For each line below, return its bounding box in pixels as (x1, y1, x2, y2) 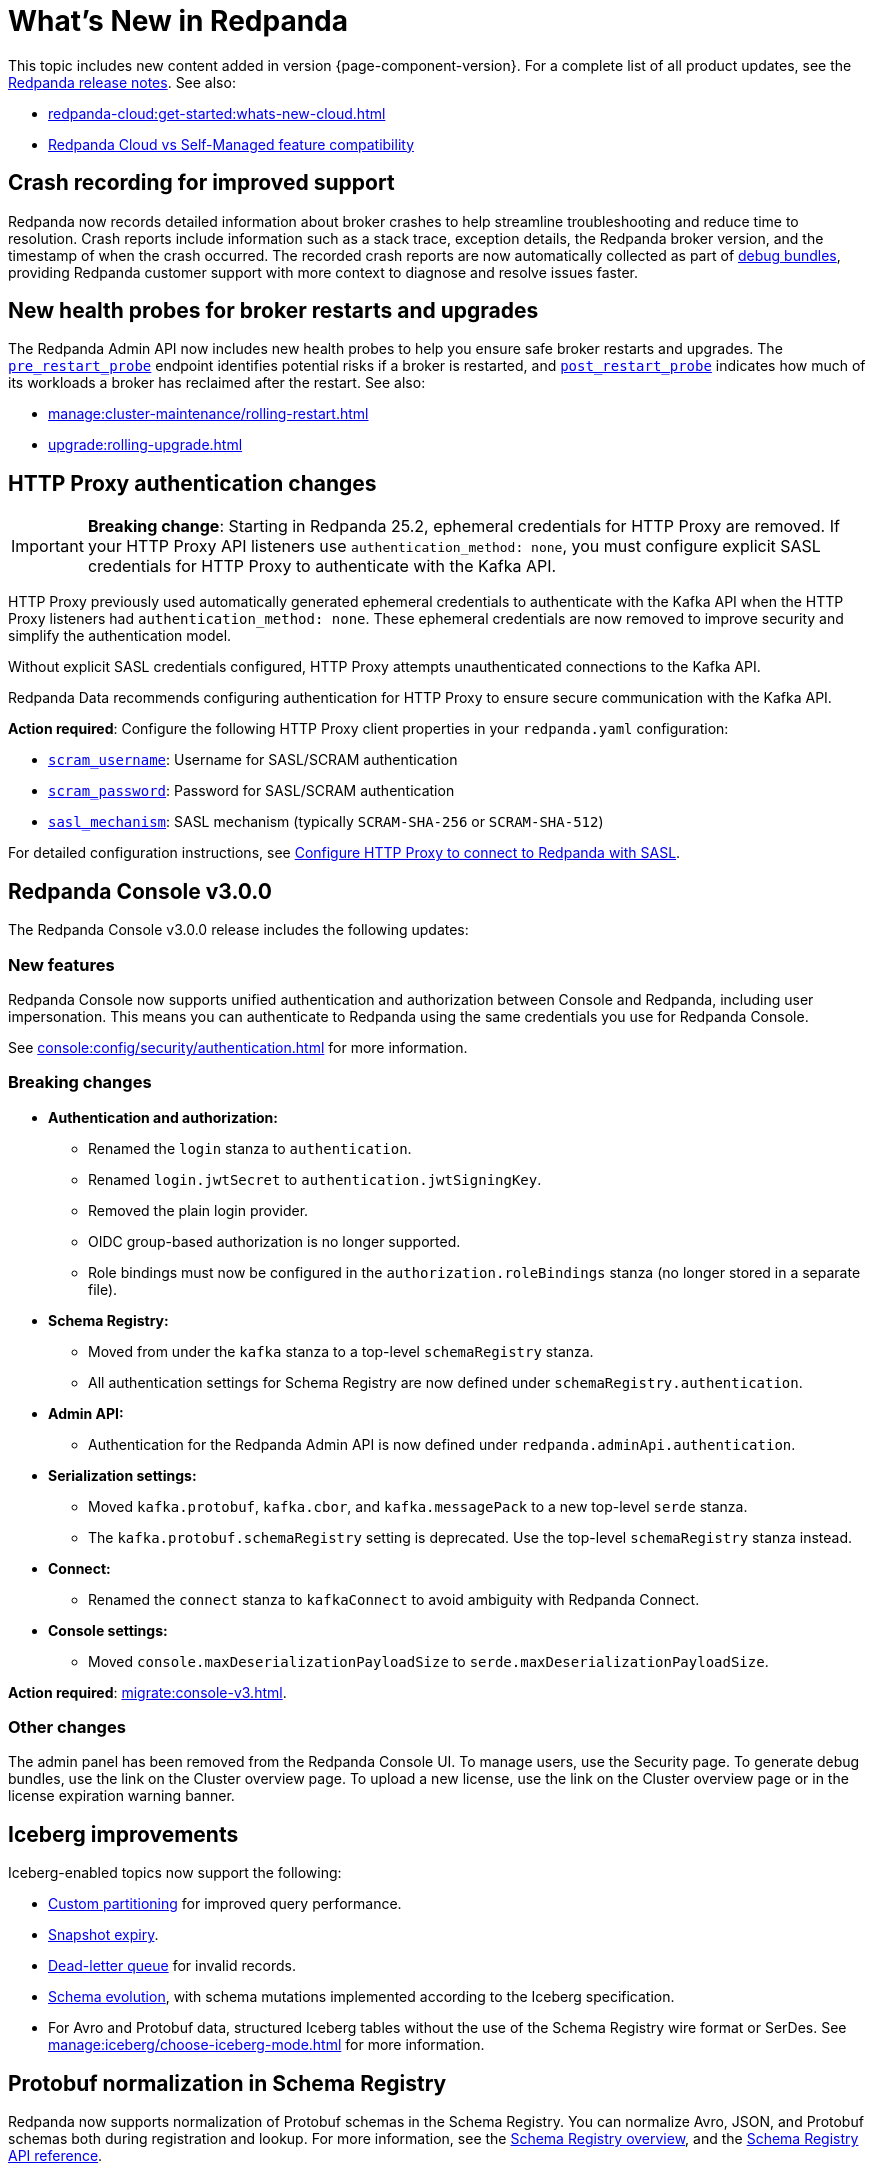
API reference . (8, 2147, 103, 2165)
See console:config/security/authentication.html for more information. (8, 1038, 468, 1056)
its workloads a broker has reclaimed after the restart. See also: (8, 374, 426, 392)
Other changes (8, 1717, 126, 1737)
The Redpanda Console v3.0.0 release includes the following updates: (8, 921, 469, 939)
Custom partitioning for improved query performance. (48, 1895, 402, 1913)
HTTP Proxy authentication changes (8, 470, 377, 496)
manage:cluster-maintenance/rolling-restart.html (48, 405, 369, 423)
